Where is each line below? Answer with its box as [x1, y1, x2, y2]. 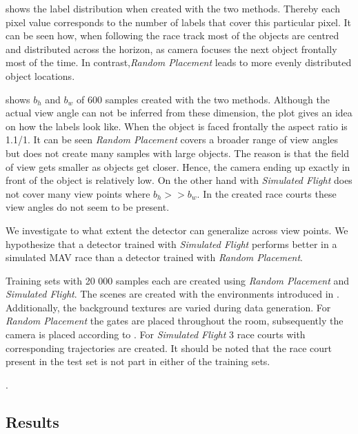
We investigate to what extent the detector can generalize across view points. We [6, 223, 348, 237]
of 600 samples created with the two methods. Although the [77, 92, 330, 106]
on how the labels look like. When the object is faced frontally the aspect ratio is [6, 118, 348, 133]
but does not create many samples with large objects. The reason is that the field [6, 145, 349, 160]
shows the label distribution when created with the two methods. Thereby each [6, 1, 340, 15]
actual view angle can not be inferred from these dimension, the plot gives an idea [6, 105, 352, 120]
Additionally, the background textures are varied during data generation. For [6, 300, 331, 314]
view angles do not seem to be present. [6, 200, 170, 214]
